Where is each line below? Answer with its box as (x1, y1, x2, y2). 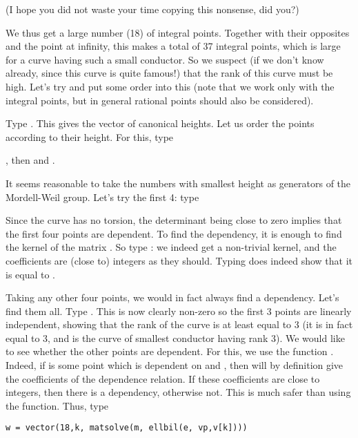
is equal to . (6, 267, 56, 281)
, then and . (6, 153, 55, 167)
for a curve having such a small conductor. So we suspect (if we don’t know (6, 52, 324, 66)
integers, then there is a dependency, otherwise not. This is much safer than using (6, 385, 351, 399)
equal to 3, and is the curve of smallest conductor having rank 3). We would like (6, 330, 345, 345)
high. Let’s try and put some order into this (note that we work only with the (6, 79, 335, 93)
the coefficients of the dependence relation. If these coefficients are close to (6, 371, 320, 385)
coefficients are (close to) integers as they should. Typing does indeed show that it (6, 253, 353, 267)
